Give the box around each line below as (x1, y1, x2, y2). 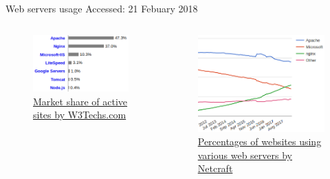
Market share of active (33, 94, 128, 108)
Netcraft (197, 161, 233, 176)
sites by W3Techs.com (33, 107, 126, 122)
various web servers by (197, 147, 292, 162)
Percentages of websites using (197, 134, 322, 149)
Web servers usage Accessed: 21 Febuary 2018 (5, 1, 198, 15)
